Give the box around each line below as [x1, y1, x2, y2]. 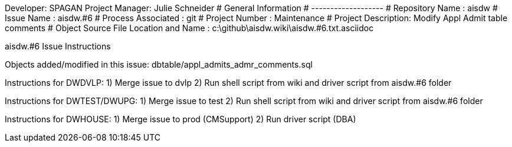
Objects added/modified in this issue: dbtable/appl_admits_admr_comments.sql [5, 59, 313, 69]
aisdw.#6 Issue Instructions [5, 41, 111, 51]
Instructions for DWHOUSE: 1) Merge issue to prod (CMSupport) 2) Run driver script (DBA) [5, 114, 356, 124]
